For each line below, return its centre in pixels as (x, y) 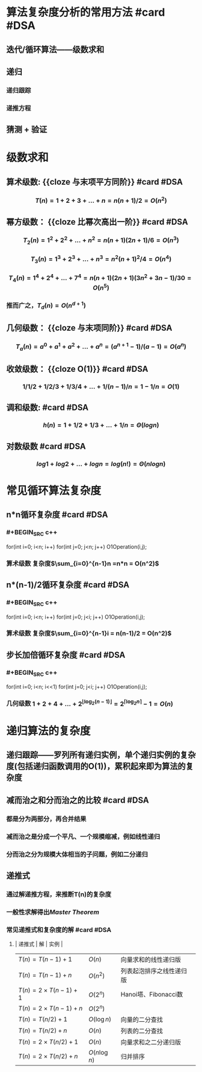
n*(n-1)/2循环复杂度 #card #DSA (68, 585)
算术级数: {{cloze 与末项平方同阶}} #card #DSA (95, 182)
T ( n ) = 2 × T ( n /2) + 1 (48, 1042)
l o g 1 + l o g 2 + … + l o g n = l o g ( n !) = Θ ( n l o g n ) (101, 464)
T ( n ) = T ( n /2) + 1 (43, 1019)
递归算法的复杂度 (49, 731)
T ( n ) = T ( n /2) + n (42, 1031)
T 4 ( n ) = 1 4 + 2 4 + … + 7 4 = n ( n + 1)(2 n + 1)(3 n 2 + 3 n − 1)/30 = (100, 278)
